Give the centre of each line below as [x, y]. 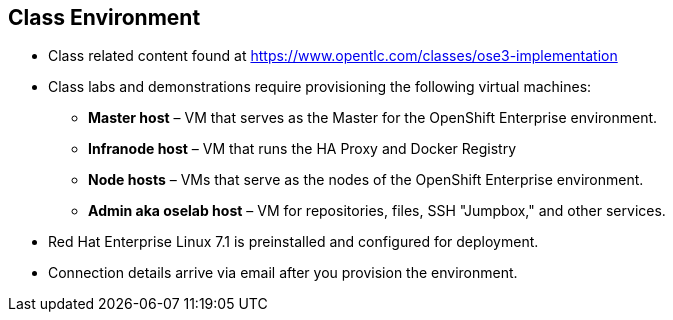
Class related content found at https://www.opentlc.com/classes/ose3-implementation [333, 56]
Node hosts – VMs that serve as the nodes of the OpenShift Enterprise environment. [366, 180]
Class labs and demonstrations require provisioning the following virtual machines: [320, 87]
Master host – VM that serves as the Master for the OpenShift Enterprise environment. [373, 118]
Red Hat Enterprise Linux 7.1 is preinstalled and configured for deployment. [293, 242]
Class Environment [104, 17]
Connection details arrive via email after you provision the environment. [283, 273]
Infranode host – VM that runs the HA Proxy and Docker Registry [302, 149]
